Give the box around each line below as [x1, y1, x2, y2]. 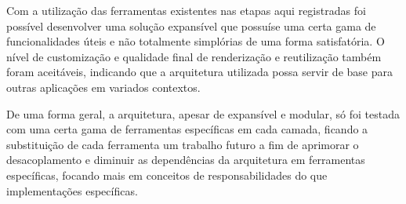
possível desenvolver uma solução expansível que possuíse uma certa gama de [6, 17, 376, 34]
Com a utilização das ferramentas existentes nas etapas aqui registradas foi [6, 2, 366, 18]
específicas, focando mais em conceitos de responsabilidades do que [6, 166, 328, 183]
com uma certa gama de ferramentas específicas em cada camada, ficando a [6, 121, 368, 137]
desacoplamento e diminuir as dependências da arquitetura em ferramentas [6, 151, 365, 168]
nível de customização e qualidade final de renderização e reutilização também [6, 48, 382, 64]
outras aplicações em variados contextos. [6, 78, 201, 95]
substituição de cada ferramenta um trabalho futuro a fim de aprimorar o [6, 136, 359, 152]
